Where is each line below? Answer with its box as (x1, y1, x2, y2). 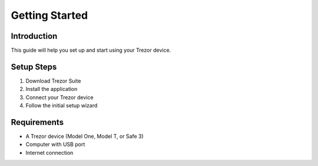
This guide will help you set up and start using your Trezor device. (11, 47, 171, 54)
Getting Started (11, 9, 88, 22)
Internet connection (25, 149, 74, 156)
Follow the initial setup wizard (25, 102, 98, 109)
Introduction (11, 31, 58, 41)
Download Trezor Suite (25, 77, 81, 84)
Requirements (11, 117, 64, 127)
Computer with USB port (25, 141, 85, 148)
